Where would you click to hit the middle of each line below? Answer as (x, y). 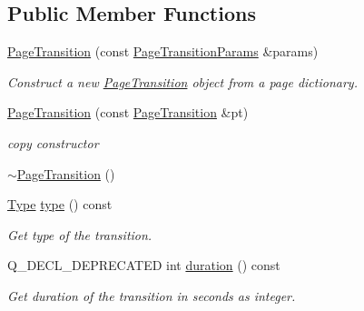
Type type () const (60, 204)
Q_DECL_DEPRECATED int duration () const (144, 265)
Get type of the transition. (80, 234)
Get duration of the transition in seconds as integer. (152, 295)
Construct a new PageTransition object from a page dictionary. (182, 81)
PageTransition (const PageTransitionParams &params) (163, 51)
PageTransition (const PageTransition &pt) (128, 112)
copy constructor (53, 142)
